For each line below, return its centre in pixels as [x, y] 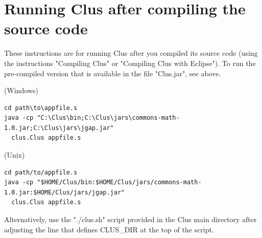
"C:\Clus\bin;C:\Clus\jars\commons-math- [108, 118]
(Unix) [15, 155]
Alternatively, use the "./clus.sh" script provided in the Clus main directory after [130, 219]
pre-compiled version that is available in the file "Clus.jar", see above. [113, 73]
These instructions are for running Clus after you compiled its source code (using [131, 53]
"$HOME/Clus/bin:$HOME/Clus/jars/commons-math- [119, 182]
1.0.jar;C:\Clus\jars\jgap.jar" [59, 128]
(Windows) [21, 90]
